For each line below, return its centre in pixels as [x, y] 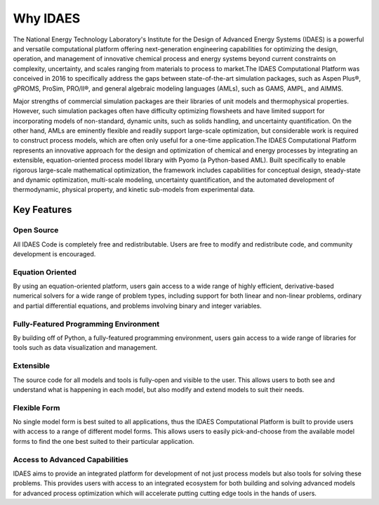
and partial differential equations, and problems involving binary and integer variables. [138, 306]
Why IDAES [47, 18]
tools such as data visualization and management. [85, 348]
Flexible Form [36, 407]
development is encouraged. [54, 254]
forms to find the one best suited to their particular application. [104, 441]
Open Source [36, 230]
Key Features [42, 210]
